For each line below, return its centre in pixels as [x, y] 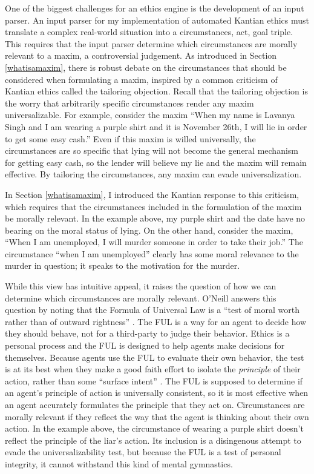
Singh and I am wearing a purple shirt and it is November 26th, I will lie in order [156, 126]
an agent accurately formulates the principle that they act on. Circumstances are [155, 404]
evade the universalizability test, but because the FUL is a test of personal [143, 452]
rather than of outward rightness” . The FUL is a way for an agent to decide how [156, 321]
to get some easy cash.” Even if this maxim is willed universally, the [130, 138]
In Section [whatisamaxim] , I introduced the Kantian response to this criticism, [152, 194]
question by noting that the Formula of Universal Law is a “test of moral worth [152, 310]
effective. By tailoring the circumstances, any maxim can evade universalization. [153, 174]
